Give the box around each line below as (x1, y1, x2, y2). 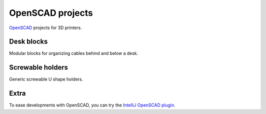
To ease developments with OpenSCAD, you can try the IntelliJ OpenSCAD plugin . (9, 102, 176, 108)
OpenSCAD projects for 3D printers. (9, 25, 82, 31)
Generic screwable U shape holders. (9, 76, 83, 82)
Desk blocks (9, 38, 48, 46)
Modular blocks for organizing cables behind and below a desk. (9, 50, 138, 56)
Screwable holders (9, 63, 68, 72)
